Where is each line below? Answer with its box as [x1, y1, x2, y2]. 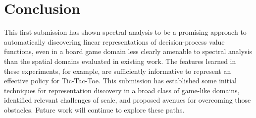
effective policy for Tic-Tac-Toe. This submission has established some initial [4, 75, 237, 86]
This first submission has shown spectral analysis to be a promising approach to [4, 27, 247, 37]
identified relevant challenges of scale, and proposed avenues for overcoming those [4, 95, 251, 105]
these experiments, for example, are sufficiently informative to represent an [4, 65, 231, 76]
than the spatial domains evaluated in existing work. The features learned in [4, 56, 236, 66]
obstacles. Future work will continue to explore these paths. [4, 104, 185, 115]
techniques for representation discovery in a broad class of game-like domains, [4, 85, 240, 95]
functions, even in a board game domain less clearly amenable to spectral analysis [4, 46, 253, 57]
